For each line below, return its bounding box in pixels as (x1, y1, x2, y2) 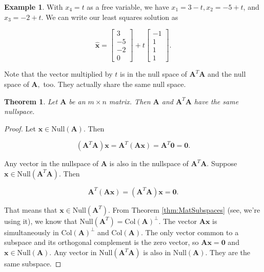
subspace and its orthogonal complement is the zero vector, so (4, 237, 199, 247)
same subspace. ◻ (4, 258, 62, 269)
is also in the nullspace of (109, 158, 189, 169)
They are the (210, 247, 251, 258)
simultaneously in (4, 226, 59, 237)
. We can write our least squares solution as (41, 11, 178, 22)
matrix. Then (109, 96, 151, 106)
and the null (207, 69, 246, 79)
